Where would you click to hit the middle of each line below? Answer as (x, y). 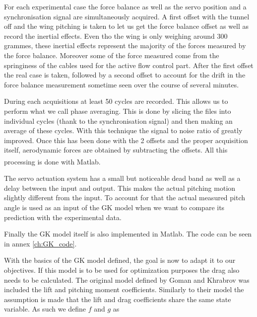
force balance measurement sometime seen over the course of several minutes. (122, 84)
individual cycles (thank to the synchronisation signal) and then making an (118, 120)
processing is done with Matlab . (52, 161)
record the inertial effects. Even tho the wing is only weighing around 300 (116, 36)
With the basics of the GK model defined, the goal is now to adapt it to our (120, 260)
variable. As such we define (45, 309)
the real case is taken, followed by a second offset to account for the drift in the (125, 75)
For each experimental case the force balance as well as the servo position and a (125, 6)
